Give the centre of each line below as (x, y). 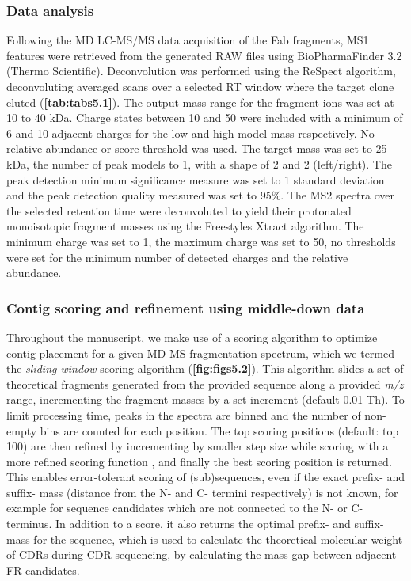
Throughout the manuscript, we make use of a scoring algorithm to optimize (192, 337)
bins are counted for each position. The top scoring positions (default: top (219, 430)
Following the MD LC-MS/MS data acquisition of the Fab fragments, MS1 (188, 40)
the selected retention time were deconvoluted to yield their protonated (179, 210)
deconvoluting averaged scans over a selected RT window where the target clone (200, 86)
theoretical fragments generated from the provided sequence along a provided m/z (205, 384)
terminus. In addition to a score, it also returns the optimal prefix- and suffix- (195, 524)
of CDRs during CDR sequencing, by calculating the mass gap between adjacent (202, 554)
